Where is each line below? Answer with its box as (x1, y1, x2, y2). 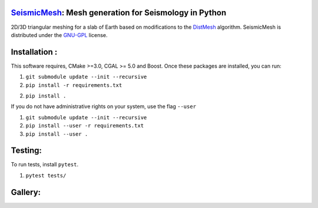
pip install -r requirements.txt (25, 82, 122, 88)
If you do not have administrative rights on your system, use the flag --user (11, 103, 197, 110)
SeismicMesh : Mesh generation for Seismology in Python (11, 8, 227, 18)
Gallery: (11, 187, 41, 197)
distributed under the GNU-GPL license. (11, 31, 108, 38)
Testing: (11, 146, 42, 156)
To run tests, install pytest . (11, 161, 79, 168)
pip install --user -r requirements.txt (25, 122, 144, 129)
